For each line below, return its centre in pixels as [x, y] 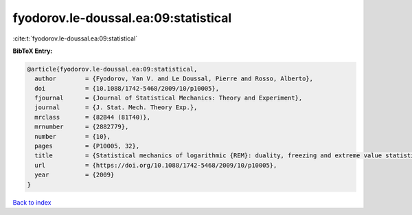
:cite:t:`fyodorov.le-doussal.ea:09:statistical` [75, 38]
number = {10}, [73, 136]
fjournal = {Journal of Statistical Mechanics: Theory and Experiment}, [169, 98]
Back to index [32, 202]
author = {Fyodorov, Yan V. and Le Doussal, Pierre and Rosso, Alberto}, [174, 79]
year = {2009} [75, 175]
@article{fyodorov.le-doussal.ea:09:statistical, [112, 69]
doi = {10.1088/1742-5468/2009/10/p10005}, [127, 88]
